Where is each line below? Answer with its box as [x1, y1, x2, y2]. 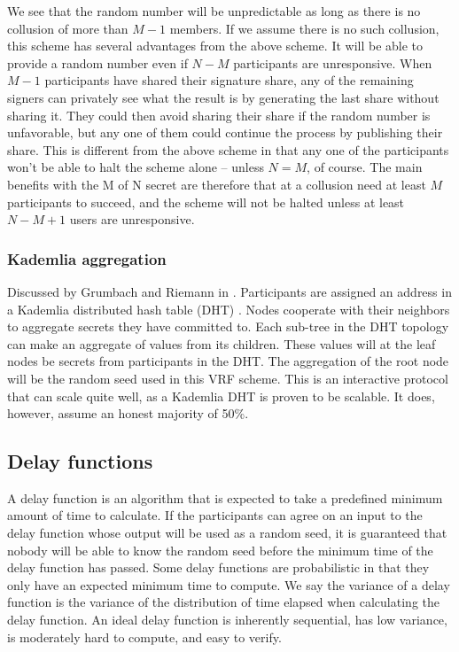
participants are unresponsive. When [233, 53, 432, 72]
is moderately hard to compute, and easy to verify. [7, 627, 282, 646]
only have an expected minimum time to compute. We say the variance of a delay [7, 575, 450, 594]
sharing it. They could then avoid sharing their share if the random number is [7, 105, 431, 124]
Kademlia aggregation [7, 247, 167, 269]
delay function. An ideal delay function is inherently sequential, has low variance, [7, 610, 447, 629]
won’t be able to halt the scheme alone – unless [7, 158, 264, 176]
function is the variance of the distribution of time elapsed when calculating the [7, 593, 440, 611]
